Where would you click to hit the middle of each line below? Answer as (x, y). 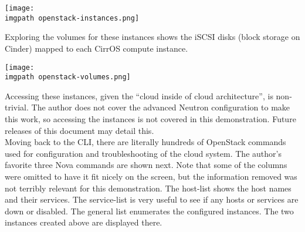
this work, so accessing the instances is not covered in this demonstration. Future (150, 119)
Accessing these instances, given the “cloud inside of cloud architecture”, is (139, 95)
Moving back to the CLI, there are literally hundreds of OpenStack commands (145, 142)
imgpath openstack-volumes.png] (68, 77)
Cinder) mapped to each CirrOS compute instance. (96, 48)
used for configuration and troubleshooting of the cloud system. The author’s (143, 153)
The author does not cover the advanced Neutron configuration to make (161, 107)
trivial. (17, 107)
